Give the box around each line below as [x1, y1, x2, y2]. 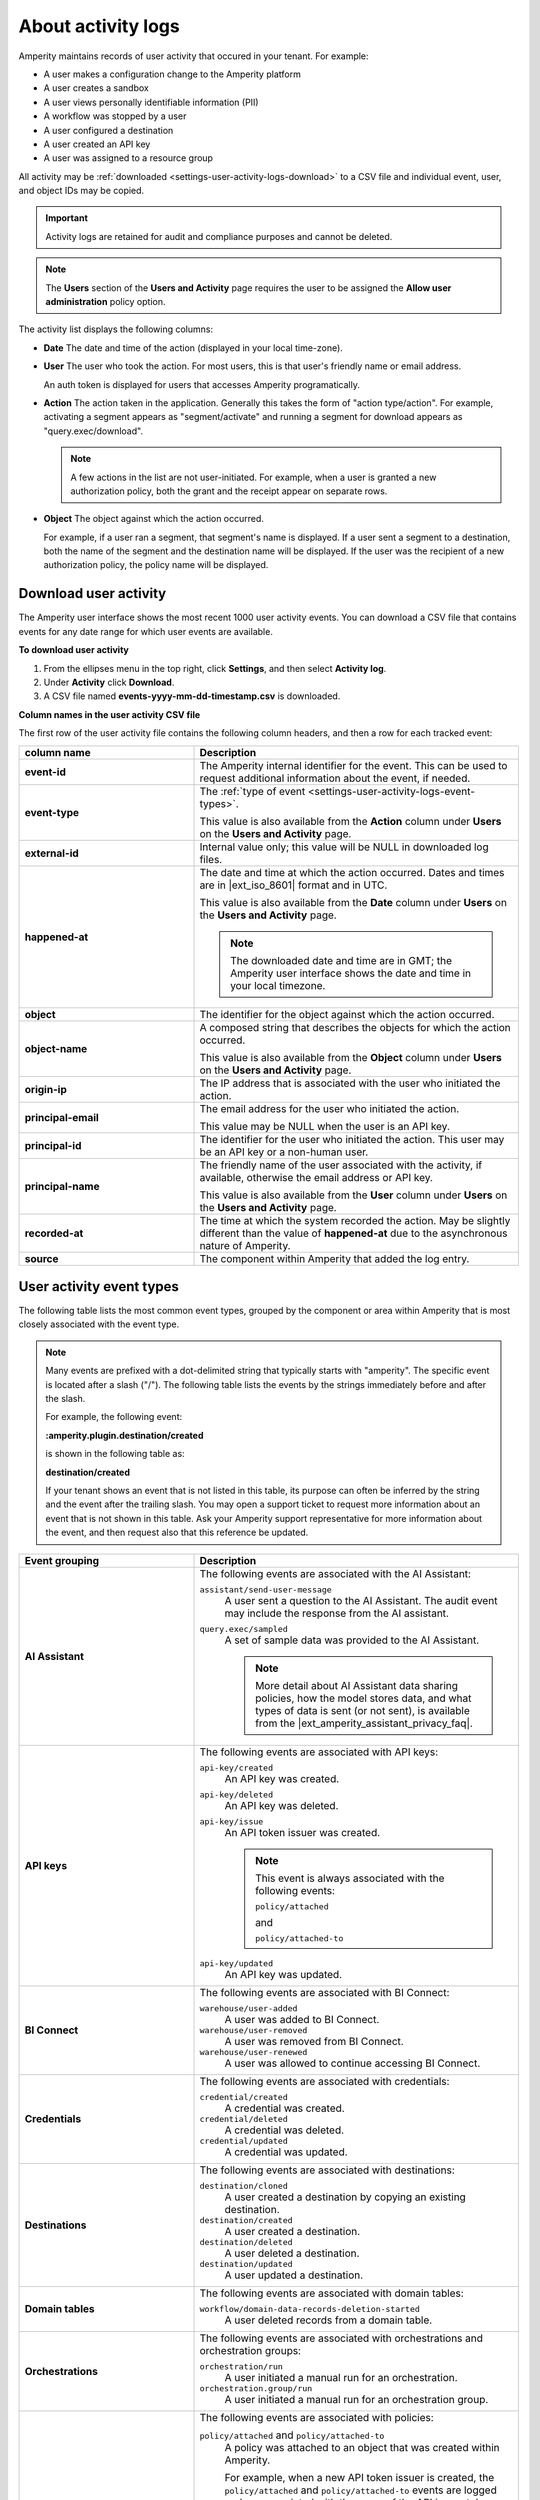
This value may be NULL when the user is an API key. [199, 1119, 450, 1133]
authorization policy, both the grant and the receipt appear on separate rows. [70, 485, 388, 497]
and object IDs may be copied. [18, 185, 145, 197]
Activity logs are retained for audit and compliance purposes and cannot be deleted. [45, 230, 393, 242]
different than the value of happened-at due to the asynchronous [199, 1226, 508, 1240]
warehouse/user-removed [199, 2025, 308, 2035]
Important [45, 212, 89, 224]
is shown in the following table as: [45, 1448, 185, 1460]
